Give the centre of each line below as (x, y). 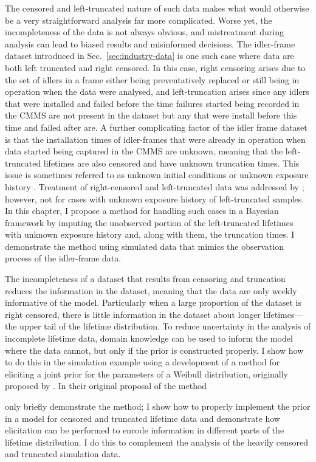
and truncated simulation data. (63, 454)
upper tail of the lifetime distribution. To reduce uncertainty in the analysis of (165, 326)
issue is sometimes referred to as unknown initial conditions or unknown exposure (157, 175)
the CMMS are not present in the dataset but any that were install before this (151, 115)
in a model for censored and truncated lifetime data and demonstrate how (143, 418)
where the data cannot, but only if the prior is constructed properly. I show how (154, 350)
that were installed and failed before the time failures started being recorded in (152, 103)
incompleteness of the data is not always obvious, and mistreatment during (145, 32)
